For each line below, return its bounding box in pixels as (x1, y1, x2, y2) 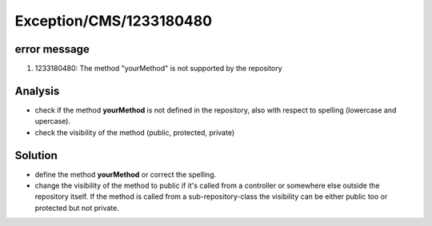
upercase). (34, 117, 71, 126)
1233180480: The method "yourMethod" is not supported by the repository (34, 64, 283, 73)
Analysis (14, 84, 60, 97)
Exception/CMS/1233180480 (14, 12, 212, 30)
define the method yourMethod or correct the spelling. (34, 169, 217, 179)
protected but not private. (34, 203, 119, 212)
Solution (14, 149, 58, 162)
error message (14, 42, 90, 56)
